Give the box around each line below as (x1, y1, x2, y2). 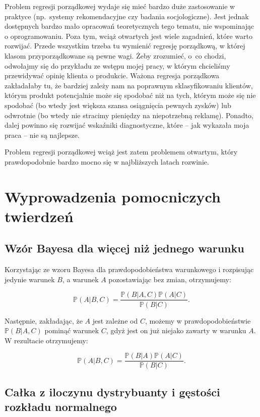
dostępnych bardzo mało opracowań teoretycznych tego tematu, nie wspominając (5, 21, 254, 31)
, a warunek (62, 274, 99, 284)
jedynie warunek (5, 274, 55, 284)
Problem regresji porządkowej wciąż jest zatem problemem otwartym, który (5, 146, 238, 157)
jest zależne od (92, 315, 138, 326)
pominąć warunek (44, 325, 99, 336)
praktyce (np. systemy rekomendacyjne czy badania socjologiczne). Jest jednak (5, 11, 249, 21)
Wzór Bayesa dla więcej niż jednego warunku (5, 240, 244, 256)
